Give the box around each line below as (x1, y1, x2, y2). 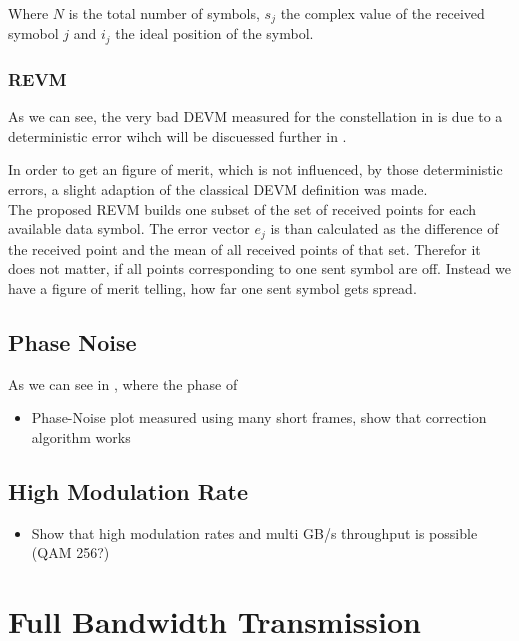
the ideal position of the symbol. (115, 23, 314, 44)
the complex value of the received (280, 3, 485, 23)
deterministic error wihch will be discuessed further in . (8, 125, 347, 146)
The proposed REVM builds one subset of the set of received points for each (8, 198, 477, 219)
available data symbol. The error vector (8, 218, 250, 239)
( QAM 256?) (31, 542, 110, 563)
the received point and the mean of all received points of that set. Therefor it (8, 238, 481, 259)
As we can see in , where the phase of (8, 373, 238, 394)
